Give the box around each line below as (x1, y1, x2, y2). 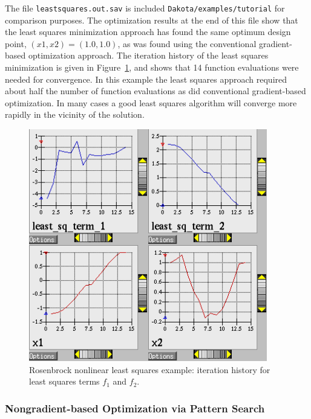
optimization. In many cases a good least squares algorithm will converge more (5, 96, 297, 109)
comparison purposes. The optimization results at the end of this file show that (5, 13, 298, 26)
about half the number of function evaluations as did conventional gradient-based (5, 85, 306, 97)
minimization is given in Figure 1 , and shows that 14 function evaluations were (5, 61, 299, 74)
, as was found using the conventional (117, 37, 257, 50)
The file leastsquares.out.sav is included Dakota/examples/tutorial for (5, 2, 285, 14)
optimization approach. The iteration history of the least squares (28, 49, 269, 62)
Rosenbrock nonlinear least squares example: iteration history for (29, 363, 270, 376)
